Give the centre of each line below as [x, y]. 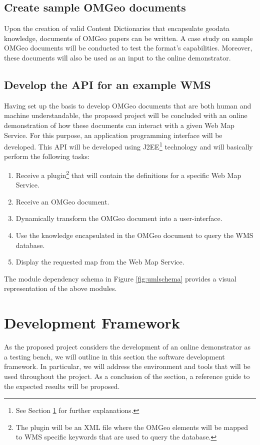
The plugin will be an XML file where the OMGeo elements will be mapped [132, 427]
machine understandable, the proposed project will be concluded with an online [126, 115]
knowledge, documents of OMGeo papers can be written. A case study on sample [128, 38]
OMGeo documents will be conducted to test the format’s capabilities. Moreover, [128, 48]
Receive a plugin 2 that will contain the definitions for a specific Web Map [128, 174]
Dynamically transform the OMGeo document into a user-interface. [119, 218]
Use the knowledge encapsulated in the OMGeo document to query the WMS [134, 235]
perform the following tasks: [47, 156]
